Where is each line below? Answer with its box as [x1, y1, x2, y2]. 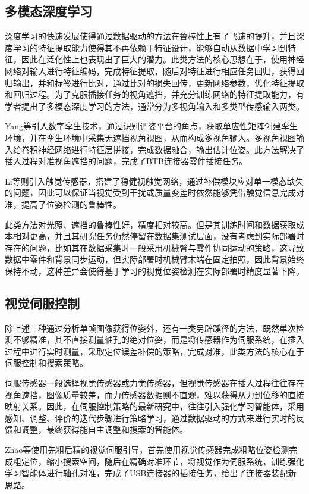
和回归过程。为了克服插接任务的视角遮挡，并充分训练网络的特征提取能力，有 [5, 88, 304, 101]
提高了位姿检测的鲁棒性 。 [21, 198, 121, 210]
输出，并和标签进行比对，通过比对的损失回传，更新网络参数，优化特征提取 [12, 76, 304, 89]
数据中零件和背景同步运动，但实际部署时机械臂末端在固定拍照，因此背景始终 [5, 253, 304, 265]
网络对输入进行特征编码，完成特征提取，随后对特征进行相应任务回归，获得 [5, 64, 296, 77]
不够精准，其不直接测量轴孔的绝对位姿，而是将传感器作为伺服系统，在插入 [12, 333, 304, 346]
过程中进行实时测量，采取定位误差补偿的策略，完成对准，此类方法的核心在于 [5, 345, 304, 357]
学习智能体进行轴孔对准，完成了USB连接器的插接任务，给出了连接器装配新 [5, 467, 297, 479]
